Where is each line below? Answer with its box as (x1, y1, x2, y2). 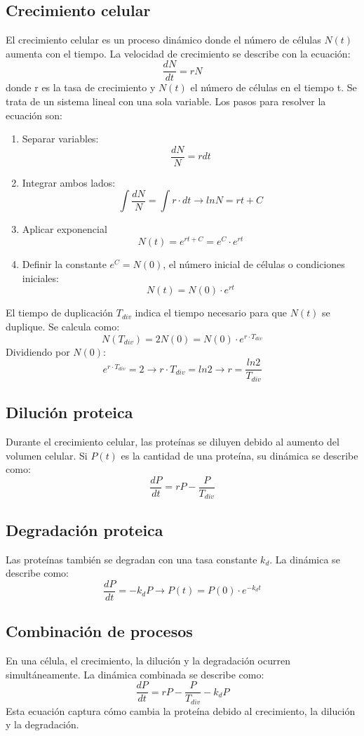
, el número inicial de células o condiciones (163, 257, 345, 272)
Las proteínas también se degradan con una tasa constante (6, 551, 257, 566)
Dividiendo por (6, 344, 70, 359)
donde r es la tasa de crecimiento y (6, 80, 156, 95)
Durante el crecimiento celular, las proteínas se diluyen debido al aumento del (6, 434, 339, 448)
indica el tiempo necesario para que (135, 305, 287, 320)
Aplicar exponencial (22, 222, 107, 236)
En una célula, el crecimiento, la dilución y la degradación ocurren (6, 653, 290, 667)
